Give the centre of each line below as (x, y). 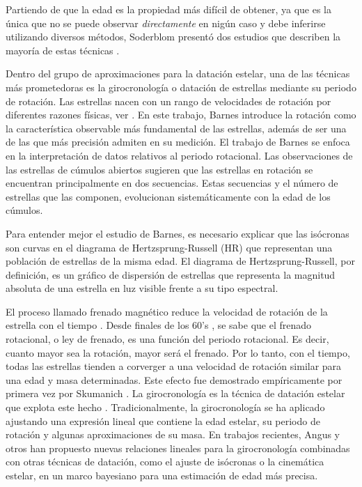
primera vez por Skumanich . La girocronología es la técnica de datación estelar (175, 393)
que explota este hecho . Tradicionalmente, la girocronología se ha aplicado (165, 407)
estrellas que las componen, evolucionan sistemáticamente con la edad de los (168, 196)
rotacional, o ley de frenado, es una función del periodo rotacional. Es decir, (167, 339)
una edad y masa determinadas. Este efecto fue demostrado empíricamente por (174, 379)
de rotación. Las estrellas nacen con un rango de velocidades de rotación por (168, 101)
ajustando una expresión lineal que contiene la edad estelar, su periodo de (163, 420)
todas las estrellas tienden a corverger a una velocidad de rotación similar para (174, 366)
